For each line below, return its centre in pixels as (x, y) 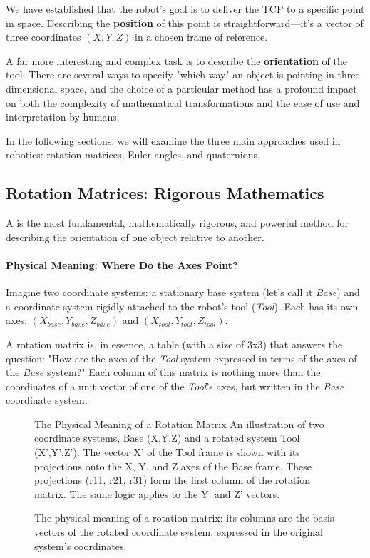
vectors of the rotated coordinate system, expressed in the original (179, 532)
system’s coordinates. (81, 546)
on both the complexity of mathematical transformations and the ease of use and (183, 102)
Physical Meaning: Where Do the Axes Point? (122, 264)
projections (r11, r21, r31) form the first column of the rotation (173, 480)
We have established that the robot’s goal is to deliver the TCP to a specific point (185, 9)
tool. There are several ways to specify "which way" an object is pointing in (170, 75)
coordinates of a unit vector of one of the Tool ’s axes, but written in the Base (175, 386)
